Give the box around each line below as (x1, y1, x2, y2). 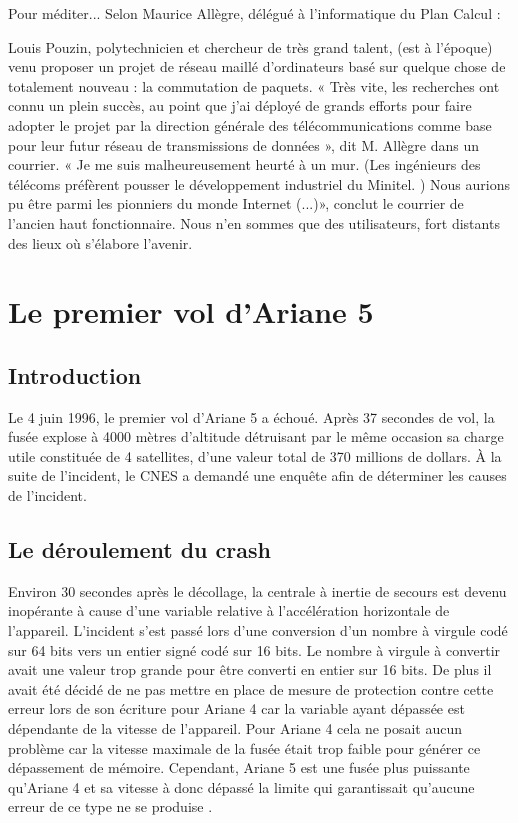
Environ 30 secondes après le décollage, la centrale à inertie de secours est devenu (8, 580, 507, 601)
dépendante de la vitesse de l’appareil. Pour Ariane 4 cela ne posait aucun (8, 718, 462, 739)
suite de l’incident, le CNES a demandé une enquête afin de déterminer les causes (8, 465, 507, 486)
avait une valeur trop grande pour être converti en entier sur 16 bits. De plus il (8, 659, 492, 680)
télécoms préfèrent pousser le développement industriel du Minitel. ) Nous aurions (8, 173, 510, 194)
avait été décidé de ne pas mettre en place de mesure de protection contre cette (8, 678, 494, 699)
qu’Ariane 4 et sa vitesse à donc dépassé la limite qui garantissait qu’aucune (8, 776, 475, 797)
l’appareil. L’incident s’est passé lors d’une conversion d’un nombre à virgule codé (8, 620, 508, 641)
